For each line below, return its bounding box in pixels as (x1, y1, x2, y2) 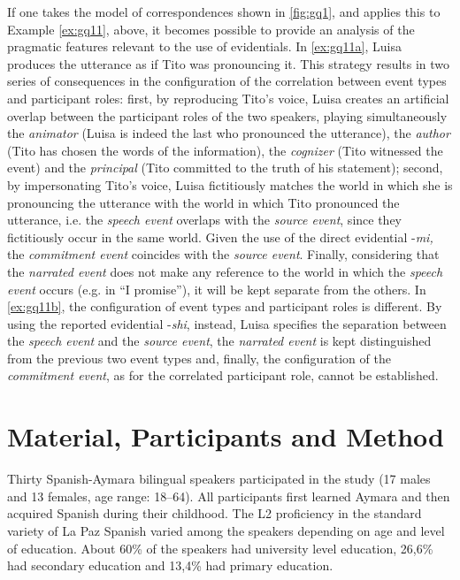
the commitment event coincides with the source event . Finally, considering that (7, 245, 440, 263)
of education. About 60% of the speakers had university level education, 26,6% (7, 538, 433, 557)
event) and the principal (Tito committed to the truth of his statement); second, (7, 158, 443, 177)
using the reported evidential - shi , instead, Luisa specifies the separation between (7, 314, 447, 332)
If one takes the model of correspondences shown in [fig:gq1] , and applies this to (7, 3, 441, 20)
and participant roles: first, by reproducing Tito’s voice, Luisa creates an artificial (7, 88, 449, 107)
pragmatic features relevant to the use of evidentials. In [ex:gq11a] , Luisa (7, 37, 402, 56)
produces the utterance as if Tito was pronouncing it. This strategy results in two (7, 54, 450, 72)
